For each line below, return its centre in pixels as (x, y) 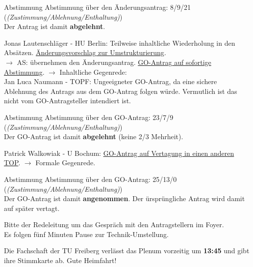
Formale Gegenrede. (65, 163)
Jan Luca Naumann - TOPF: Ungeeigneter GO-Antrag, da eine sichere (111, 81)
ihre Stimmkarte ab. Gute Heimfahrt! (60, 260)
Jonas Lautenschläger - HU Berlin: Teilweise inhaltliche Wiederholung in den (120, 43)
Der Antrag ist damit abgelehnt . (55, 26)
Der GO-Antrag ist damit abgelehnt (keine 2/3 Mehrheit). (94, 136)
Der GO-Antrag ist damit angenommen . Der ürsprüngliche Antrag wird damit (125, 198)
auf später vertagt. (32, 208)
